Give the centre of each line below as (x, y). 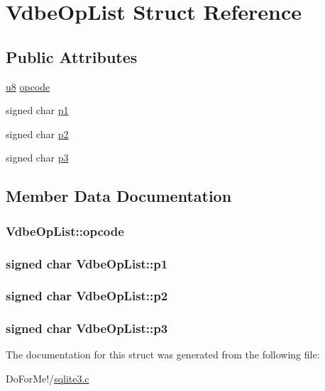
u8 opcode (28, 86)
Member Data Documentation (119, 196)
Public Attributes (72, 56)
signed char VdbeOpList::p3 (87, 328)
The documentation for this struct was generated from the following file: (163, 355)
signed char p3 (37, 158)
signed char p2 (37, 134)
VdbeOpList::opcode (65, 231)
